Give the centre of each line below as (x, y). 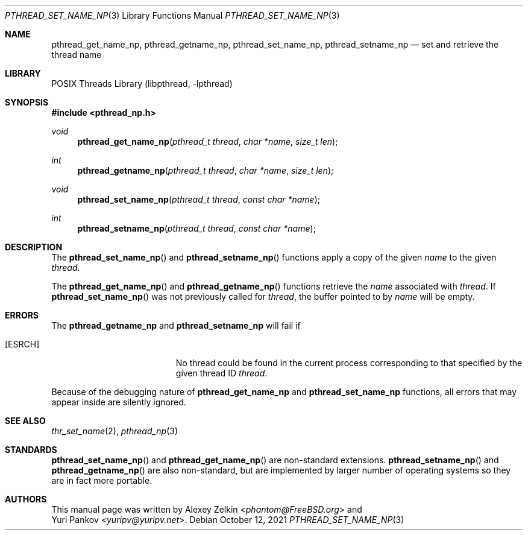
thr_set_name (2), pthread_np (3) (115, 431)
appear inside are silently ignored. (119, 402)
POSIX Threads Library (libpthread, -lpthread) (142, 84)
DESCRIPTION (34, 247)
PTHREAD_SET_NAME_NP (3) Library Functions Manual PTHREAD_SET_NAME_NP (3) (172, 15)
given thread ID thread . (222, 373)
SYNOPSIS (27, 102)
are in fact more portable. (102, 480)
